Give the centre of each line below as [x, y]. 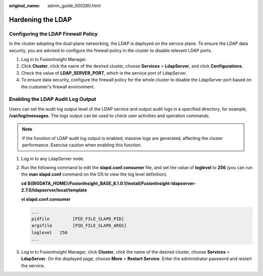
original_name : [25, 6]
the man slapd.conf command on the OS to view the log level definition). [94, 174]
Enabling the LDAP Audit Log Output [53, 99]
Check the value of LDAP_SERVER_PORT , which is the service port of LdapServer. [104, 73]
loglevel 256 [49, 232]
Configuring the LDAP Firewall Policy [53, 34]
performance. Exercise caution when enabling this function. [82, 145]
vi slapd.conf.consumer [46, 199]
